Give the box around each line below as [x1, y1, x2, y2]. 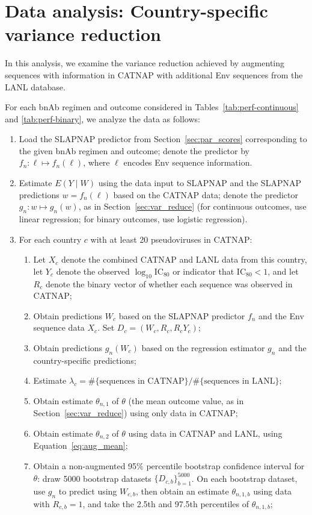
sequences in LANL [204, 377, 275, 386]
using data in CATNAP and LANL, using [128, 427, 283, 440]
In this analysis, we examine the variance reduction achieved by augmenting [5, 57, 285, 69]
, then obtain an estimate [135, 484, 229, 497]
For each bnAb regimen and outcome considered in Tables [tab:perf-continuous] [5, 101, 299, 113]
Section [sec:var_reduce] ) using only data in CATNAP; [33, 407, 238, 419]
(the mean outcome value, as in [128, 394, 244, 407]
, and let [268, 264, 299, 277]
